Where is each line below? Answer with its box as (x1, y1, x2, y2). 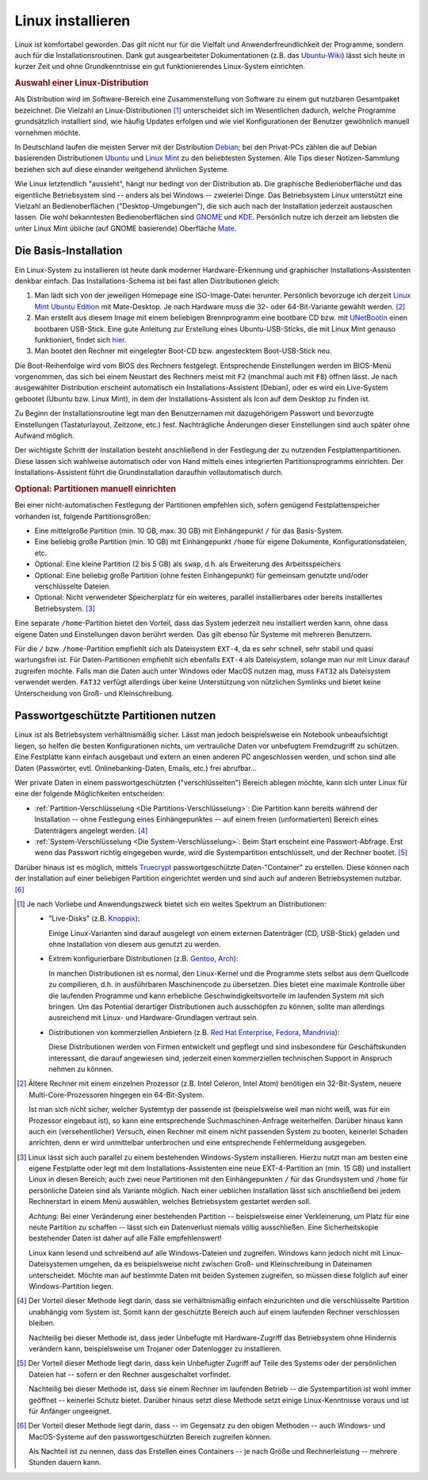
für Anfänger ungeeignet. (29, 1406, 112, 1416)
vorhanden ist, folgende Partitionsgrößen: (14, 512, 151, 521)
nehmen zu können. (48, 1064, 114, 1074)
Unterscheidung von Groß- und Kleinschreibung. (14, 688, 174, 698)
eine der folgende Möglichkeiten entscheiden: (14, 789, 165, 799)
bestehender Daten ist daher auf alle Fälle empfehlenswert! (29, 1233, 222, 1243)
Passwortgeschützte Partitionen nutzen (14, 709, 216, 723)
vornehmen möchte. (14, 128, 81, 137)
